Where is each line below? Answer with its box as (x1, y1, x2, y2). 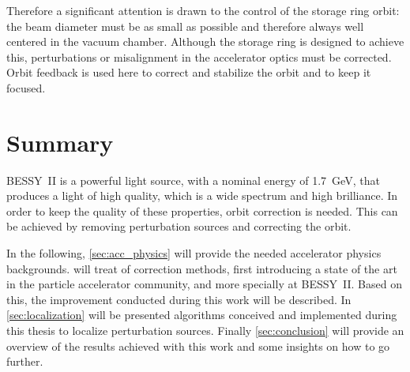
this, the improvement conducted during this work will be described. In (6, 291, 352, 307)
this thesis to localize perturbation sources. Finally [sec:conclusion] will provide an (6, 322, 404, 339)
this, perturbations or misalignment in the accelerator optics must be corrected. (6, 48, 392, 65)
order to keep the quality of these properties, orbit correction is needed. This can (6, 202, 398, 219)
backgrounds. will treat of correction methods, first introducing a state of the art (6, 260, 397, 276)
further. (6, 353, 43, 370)
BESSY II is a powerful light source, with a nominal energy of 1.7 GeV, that (6, 171, 380, 188)
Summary (6, 126, 114, 158)
